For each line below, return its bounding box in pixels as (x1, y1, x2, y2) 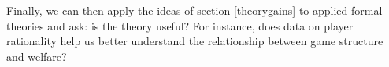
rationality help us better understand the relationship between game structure (6, 33, 383, 49)
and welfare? (6, 48, 67, 64)
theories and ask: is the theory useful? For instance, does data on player (6, 17, 354, 33)
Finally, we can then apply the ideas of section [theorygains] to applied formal (6, 2, 383, 18)
